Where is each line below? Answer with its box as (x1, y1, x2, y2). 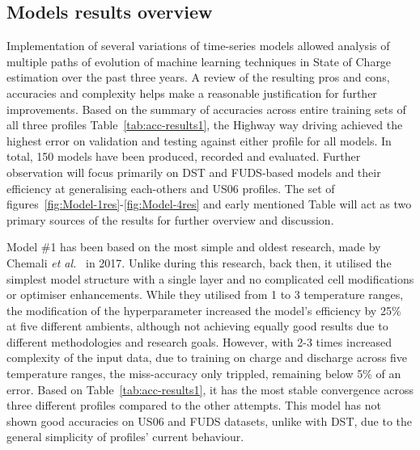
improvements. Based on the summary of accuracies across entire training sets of (6, 100, 406, 117)
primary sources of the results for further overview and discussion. (6, 211, 334, 228)
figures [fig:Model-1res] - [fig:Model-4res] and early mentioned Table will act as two (6, 196, 412, 212)
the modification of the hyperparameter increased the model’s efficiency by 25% (6, 301, 401, 318)
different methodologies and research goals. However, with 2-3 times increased (6, 333, 392, 350)
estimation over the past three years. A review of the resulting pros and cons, (6, 69, 390, 86)
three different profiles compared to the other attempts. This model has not (6, 397, 381, 414)
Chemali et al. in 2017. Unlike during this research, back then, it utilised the (6, 254, 392, 271)
